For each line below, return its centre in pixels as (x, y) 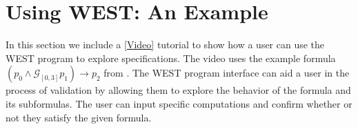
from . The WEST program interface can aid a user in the (227, 73)
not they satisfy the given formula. (79, 117)
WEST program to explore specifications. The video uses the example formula (171, 58)
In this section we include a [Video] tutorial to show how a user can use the (165, 44)
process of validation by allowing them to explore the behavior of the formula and (178, 90)
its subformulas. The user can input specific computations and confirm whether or (179, 103)
